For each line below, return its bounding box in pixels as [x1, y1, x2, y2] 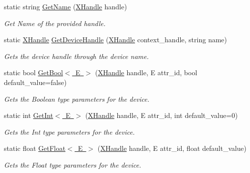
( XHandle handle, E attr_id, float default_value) [97, 143, 247, 153]
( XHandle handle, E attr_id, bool [95, 67, 197, 78]
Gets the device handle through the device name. [4, 51, 149, 61]
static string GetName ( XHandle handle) [4, 1, 127, 11]
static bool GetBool [4, 67, 63, 78]
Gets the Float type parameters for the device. [4, 159, 141, 170]
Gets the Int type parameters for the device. [4, 126, 135, 137]
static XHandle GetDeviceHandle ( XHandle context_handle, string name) [4, 34, 227, 45]
